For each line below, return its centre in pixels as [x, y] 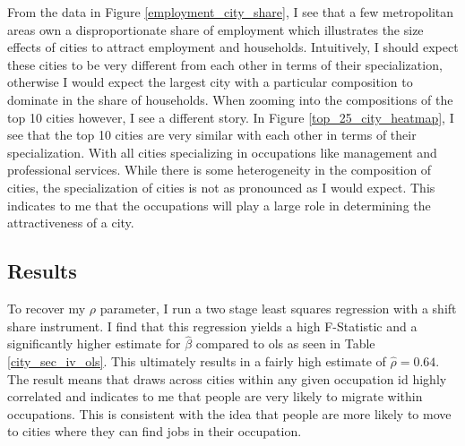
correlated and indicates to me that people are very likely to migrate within [215, 396]
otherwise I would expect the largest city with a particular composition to [210, 82]
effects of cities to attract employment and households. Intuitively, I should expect [233, 47]
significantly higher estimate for [94, 343]
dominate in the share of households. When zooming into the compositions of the [230, 99]
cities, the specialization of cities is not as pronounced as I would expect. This [221, 187]
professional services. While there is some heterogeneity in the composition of [220, 170]
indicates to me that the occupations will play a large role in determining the [219, 205]
